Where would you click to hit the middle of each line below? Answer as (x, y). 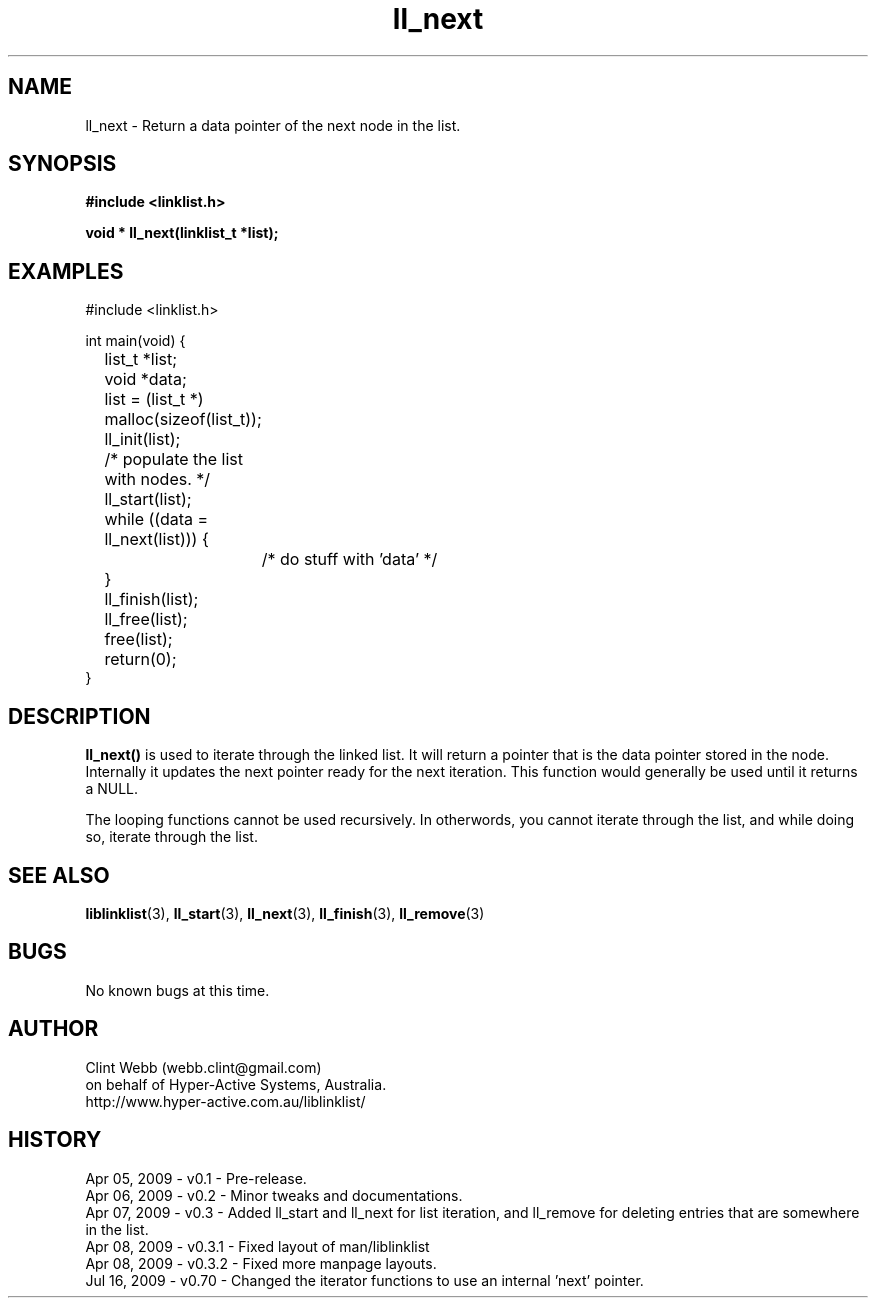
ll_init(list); (142, 439)
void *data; (145, 379)
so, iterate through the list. (171, 837)
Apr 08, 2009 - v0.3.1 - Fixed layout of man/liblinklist (257, 1246)
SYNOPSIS (62, 164)
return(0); (140, 659)
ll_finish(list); (151, 599)
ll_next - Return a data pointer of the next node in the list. (273, 125)
